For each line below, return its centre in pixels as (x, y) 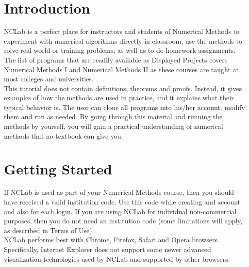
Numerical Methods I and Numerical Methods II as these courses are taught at (121, 69)
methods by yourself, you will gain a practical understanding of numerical (114, 126)
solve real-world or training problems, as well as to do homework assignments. (120, 50)
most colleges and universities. (49, 79)
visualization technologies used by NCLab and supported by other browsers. (117, 259)
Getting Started (58, 169)
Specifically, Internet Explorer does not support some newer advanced (108, 249)
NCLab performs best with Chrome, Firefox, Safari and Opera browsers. (112, 240)
